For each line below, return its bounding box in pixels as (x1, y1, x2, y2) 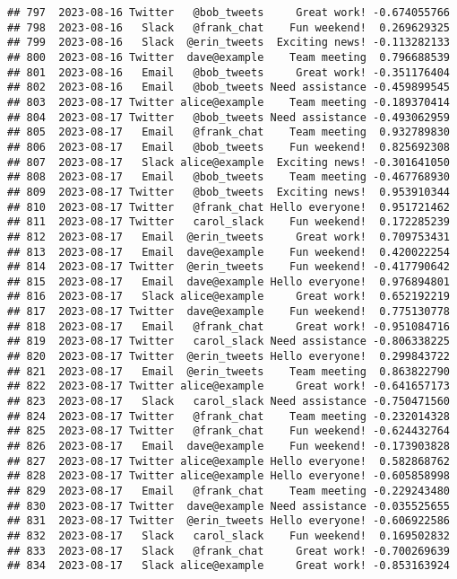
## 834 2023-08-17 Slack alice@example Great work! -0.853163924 (7, 559, 450, 573)
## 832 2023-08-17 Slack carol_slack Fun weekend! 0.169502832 (7, 529, 450, 542)
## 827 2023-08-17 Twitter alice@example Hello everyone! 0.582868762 (7, 454, 450, 468)
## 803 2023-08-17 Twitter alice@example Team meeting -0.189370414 (7, 95, 450, 109)
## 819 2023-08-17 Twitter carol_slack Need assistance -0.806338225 (7, 335, 450, 348)
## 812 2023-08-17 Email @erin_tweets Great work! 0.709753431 (7, 230, 450, 243)
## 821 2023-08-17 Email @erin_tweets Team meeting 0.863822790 (7, 364, 450, 378)
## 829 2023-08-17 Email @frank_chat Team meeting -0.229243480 (7, 485, 450, 497)
